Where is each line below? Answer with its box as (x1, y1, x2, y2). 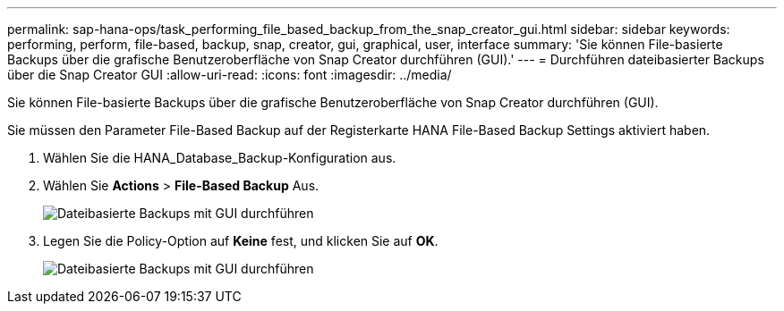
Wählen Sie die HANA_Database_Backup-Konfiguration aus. (43, 150, 396, 165)
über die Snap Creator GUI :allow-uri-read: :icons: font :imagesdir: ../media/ (7, 67, 452, 82)
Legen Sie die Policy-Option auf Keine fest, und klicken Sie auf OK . (43, 233, 439, 248)
